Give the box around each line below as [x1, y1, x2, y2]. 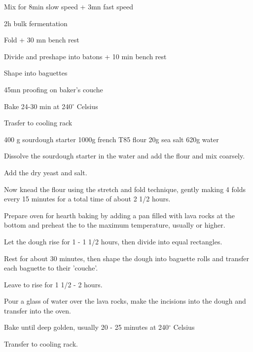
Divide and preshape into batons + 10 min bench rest [4, 51, 167, 61]
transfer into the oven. [4, 305, 71, 315]
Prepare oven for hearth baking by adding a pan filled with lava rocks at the [4, 210, 235, 220]
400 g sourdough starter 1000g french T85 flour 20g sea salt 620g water [4, 134, 219, 144]
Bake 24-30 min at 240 [4, 101, 72, 111]
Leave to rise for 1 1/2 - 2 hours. [4, 279, 103, 289]
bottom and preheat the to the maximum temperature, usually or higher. [4, 220, 225, 230]
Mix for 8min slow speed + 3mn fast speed [4, 1, 134, 11]
